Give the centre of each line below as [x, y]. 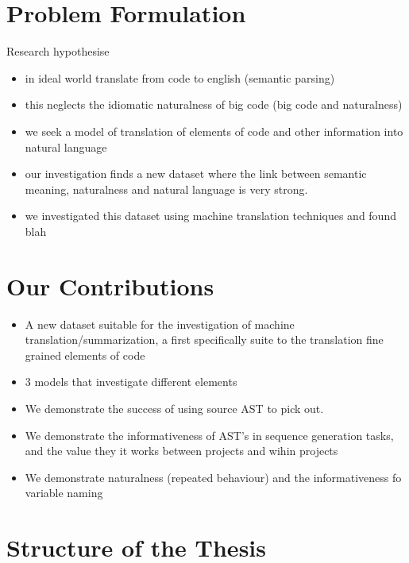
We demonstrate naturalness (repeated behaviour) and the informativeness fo [213, 477]
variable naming [64, 493]
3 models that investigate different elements [131, 382]
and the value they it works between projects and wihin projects [181, 451]
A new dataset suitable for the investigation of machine [160, 324]
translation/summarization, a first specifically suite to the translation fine [204, 339]
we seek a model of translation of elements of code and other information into [214, 131]
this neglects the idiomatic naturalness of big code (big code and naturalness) [214, 104]
